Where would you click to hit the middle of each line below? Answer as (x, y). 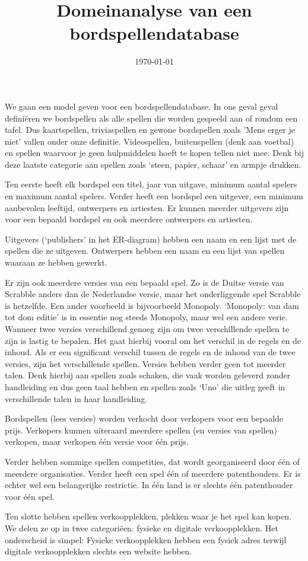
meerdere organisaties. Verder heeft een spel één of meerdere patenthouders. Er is (153, 473)
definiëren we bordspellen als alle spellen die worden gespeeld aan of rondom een (151, 118)
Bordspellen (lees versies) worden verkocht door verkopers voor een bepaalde (144, 418)
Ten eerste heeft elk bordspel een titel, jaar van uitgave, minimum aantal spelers (151, 184)
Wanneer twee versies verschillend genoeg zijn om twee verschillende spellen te (147, 329)
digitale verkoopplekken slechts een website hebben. (99, 551)
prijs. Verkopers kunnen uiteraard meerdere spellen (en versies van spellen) (141, 430)
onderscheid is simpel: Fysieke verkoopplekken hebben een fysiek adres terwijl (146, 539)
